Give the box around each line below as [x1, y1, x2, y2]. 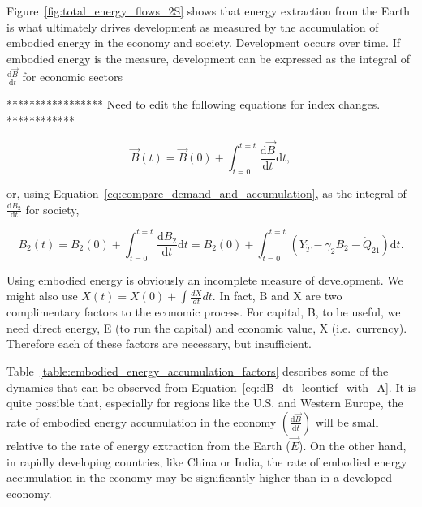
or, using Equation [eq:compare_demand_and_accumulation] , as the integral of [6, 184, 407, 201]
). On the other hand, [299, 437, 407, 454]
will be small [315, 413, 379, 430]
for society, [25, 200, 80, 217]
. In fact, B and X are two [212, 287, 342, 304]
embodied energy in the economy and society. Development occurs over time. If [6, 34, 400, 51]
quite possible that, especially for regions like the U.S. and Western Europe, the [6, 394, 403, 411]
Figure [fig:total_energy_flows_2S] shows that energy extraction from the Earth [6, 2, 411, 19]
